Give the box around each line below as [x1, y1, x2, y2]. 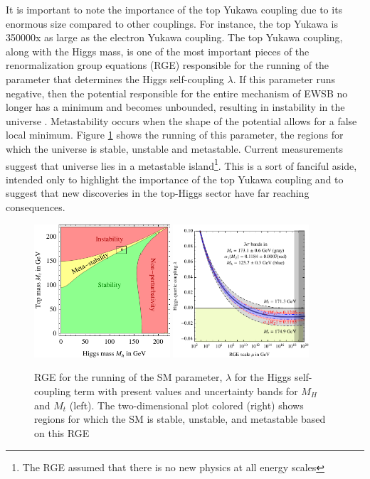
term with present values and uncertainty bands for [74, 383, 298, 398]
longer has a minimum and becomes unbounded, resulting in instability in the [6, 99, 345, 114]
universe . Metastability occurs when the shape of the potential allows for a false [6, 113, 357, 128]
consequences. [6, 199, 65, 214]
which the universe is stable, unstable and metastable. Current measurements [6, 141, 343, 156]
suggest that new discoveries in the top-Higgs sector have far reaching [6, 185, 310, 200]
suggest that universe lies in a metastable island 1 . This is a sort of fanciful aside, [6, 156, 357, 173]
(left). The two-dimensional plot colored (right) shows [69, 397, 304, 412]
